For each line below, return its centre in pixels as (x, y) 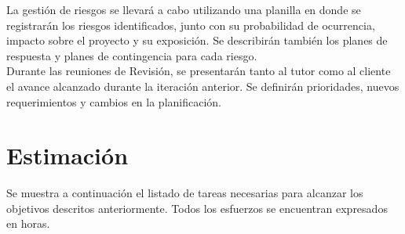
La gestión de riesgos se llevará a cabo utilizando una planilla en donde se (184, 9)
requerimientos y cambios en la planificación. (114, 101)
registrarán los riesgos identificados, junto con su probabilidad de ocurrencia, (191, 25)
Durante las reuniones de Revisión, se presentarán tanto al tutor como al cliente (199, 71)
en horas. (28, 223)
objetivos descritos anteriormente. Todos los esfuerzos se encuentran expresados (197, 208)
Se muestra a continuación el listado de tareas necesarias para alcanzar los (185, 193)
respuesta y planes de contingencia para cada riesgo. (132, 55)
